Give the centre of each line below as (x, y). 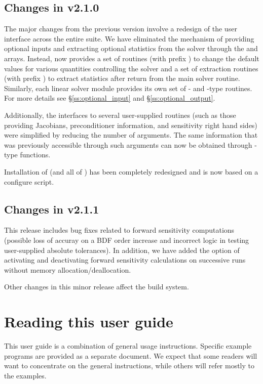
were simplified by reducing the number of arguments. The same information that (131, 135)
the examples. (25, 375)
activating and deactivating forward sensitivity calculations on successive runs (125, 260)
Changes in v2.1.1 (52, 209)
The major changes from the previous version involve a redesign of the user (121, 29)
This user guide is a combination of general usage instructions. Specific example (128, 346)
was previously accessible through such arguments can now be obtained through (128, 144)
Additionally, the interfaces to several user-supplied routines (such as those (120, 115)
